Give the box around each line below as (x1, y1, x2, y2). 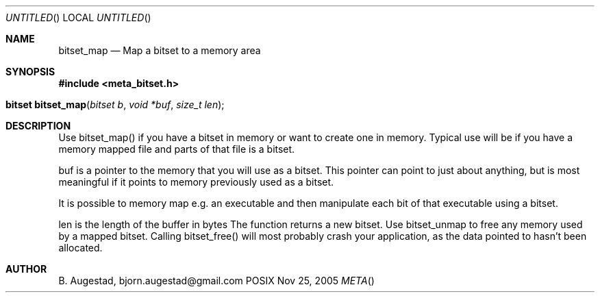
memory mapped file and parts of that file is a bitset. (58, 143, 295, 155)
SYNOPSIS (5, 66, 55, 77)
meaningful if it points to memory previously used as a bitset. (58, 176, 334, 188)
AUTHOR (5, 263, 47, 275)
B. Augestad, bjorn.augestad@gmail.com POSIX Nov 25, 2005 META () (58, 275, 375, 286)
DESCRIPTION (5, 120, 71, 132)
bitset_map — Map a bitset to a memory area (58, 45, 261, 56)
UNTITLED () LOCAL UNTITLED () (5, 12, 151, 23)
